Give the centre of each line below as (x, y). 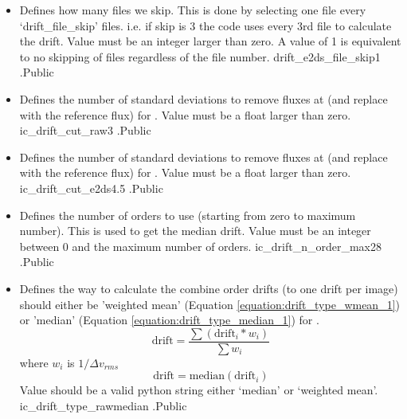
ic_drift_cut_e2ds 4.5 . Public (91, 188)
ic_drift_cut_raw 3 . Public (85, 130)
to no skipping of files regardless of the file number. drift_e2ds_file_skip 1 (200, 56)
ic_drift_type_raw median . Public (103, 405)
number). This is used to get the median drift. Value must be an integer (195, 231)
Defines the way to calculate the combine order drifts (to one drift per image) (209, 288)
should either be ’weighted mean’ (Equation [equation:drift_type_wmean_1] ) (210, 304)
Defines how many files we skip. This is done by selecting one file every (193, 10)
